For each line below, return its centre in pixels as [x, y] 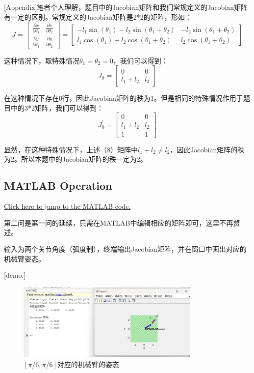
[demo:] [15, 275]
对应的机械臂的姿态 [88, 364]
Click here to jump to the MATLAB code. [67, 206]
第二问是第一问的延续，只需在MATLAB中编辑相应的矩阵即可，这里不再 [119, 222]
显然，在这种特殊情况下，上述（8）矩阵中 [71, 149]
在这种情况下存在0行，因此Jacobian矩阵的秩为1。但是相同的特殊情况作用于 [124, 98]
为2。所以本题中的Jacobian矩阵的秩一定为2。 [76, 159]
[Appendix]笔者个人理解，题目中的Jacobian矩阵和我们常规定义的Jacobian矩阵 [126, 7]
